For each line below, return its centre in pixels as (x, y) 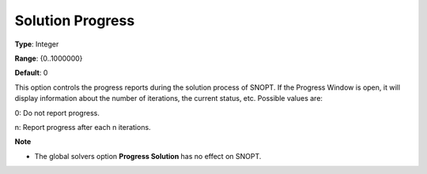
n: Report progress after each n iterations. (83, 127)
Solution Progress (75, 20)
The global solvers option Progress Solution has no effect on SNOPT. (148, 156)
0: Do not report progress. (57, 113)
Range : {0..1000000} (49, 58)
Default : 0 (31, 73)
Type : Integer (37, 44)
